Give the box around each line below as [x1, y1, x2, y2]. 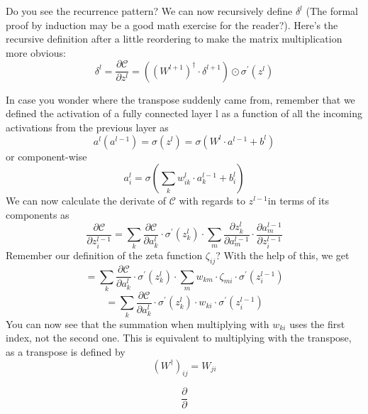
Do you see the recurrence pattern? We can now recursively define [6, 4, 293, 18]
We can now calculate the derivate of [6, 193, 166, 208]
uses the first [289, 316, 345, 331]
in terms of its [267, 193, 329, 208]
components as [6, 207, 69, 222]
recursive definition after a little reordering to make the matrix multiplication [6, 31, 342, 46]
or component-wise [6, 148, 87, 163]
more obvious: [6, 45, 66, 60]
